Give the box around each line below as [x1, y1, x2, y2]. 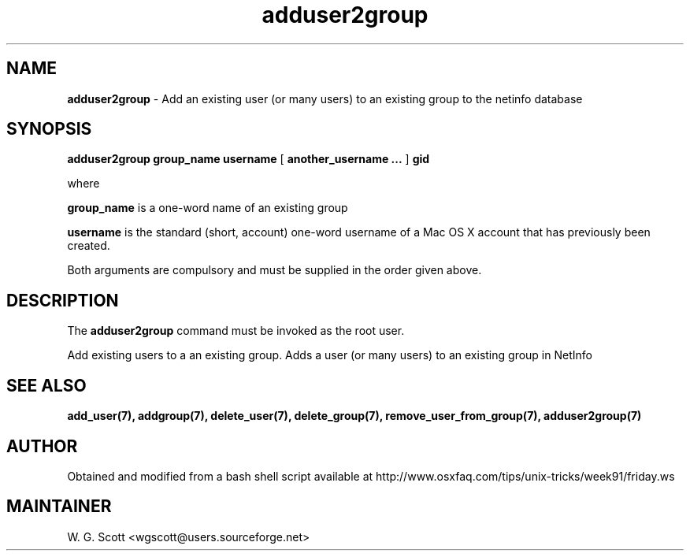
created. [67, 239, 110, 253]
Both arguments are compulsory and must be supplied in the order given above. [67, 263, 482, 277]
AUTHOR [6, 436, 78, 456]
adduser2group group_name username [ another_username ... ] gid [67, 152, 430, 166]
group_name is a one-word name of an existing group [67, 201, 348, 215]
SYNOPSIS [6, 119, 92, 139]
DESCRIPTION [6, 290, 119, 310]
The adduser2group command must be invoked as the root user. [67, 324, 405, 338]
